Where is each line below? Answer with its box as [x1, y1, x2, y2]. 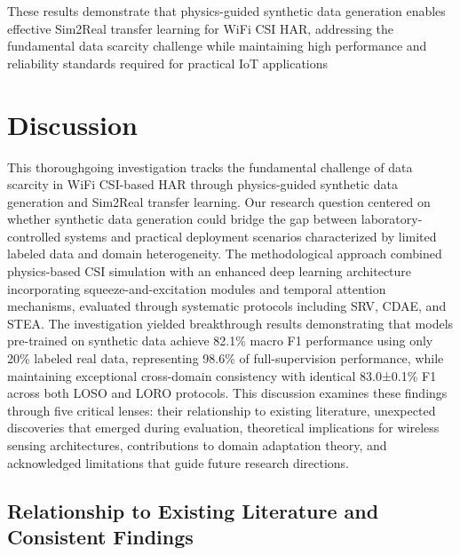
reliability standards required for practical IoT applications [7, 53, 329, 72]
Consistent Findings [7, 522, 194, 550]
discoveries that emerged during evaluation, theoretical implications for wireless [7, 418, 440, 437]
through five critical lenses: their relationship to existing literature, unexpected [7, 400, 436, 419]
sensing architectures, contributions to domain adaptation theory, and [7, 436, 387, 454]
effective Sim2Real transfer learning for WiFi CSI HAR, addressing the [7, 19, 394, 37]
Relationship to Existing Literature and [7, 496, 379, 524]
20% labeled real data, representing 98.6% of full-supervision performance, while [7, 349, 444, 368]
